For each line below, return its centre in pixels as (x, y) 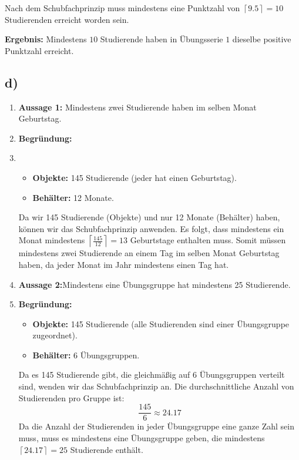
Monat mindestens (52, 240)
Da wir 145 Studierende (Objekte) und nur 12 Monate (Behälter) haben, (149, 217)
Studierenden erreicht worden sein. (67, 19)
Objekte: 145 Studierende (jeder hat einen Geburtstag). (135, 177)
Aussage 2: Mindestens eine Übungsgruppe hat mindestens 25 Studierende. (154, 284)
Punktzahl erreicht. (39, 50)
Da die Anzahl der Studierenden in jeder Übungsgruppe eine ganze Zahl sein (156, 426)
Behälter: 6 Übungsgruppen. (86, 355)
